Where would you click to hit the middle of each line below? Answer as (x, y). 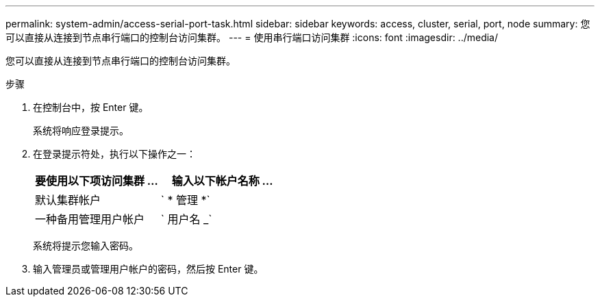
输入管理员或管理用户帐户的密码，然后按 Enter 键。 (148, 269)
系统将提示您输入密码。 (86, 246)
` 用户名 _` (186, 219)
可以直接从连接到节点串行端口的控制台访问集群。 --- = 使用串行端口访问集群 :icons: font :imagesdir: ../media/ (252, 37)
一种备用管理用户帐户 (90, 219)
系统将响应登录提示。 (81, 130)
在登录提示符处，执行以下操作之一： (114, 154)
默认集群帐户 (68, 200)
